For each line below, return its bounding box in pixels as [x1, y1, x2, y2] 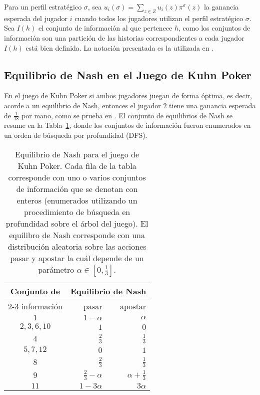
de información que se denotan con [16, 182, 138, 194]
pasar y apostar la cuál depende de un [10, 252, 144, 264]
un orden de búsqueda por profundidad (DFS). [4, 129, 147, 140]
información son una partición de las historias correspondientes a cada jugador [4, 32, 244, 43]
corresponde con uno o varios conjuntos [8, 171, 146, 183]
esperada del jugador [4, 13, 67, 23]
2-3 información [8, 300, 62, 312]
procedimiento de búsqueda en [24, 206, 130, 218]
